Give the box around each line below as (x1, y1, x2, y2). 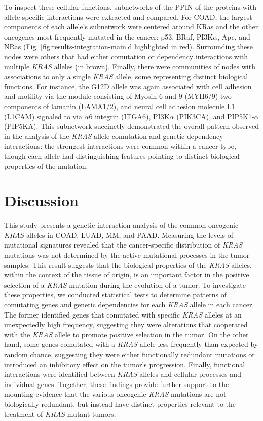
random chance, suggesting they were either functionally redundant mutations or (4, 348, 255, 359)
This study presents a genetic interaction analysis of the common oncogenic (4, 220, 239, 230)
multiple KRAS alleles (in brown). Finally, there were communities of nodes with (4, 61, 255, 72)
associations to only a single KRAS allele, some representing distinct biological (4, 71, 248, 82)
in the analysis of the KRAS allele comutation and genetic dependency (4, 130, 223, 141)
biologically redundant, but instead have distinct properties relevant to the (4, 398, 236, 409)
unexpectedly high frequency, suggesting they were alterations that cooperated (4, 319, 248, 330)
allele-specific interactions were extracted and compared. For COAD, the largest (4, 11, 252, 22)
